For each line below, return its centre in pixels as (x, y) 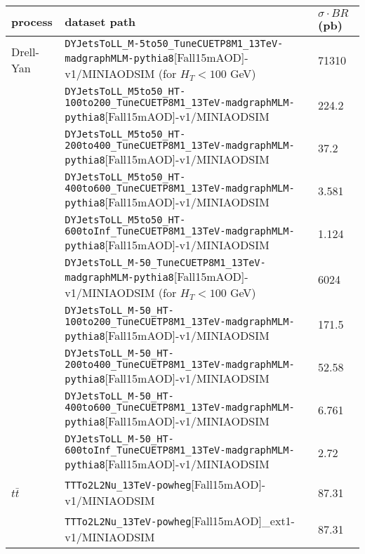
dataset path (100, 21)
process (32, 21)
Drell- (25, 52)
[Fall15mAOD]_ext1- (243, 521)
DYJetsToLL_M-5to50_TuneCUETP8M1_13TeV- (174, 44)
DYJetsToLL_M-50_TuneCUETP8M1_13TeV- (165, 263)
